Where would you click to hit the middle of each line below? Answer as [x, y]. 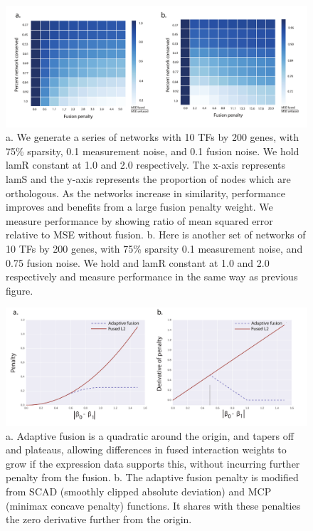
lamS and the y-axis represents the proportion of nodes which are [148, 178]
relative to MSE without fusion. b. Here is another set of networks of [156, 235]
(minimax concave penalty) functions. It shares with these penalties [153, 505]
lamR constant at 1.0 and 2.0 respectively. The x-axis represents [146, 165]
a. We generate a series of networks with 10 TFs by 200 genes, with [153, 137]
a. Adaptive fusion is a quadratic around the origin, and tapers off [150, 435]
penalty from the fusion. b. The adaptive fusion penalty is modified [152, 477]
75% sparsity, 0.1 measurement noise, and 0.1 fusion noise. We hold [153, 151]
